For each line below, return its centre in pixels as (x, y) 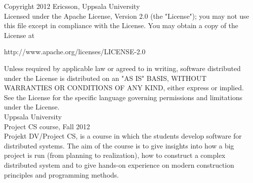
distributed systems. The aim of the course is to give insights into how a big (119, 145)
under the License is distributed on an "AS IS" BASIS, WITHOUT (105, 78)
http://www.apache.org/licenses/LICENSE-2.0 (75, 52)
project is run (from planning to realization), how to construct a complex (115, 155)
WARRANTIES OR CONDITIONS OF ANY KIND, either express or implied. (124, 88)
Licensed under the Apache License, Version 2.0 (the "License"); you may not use (127, 16)
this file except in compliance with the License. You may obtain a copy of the (121, 25)
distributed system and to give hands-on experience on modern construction (119, 165)
